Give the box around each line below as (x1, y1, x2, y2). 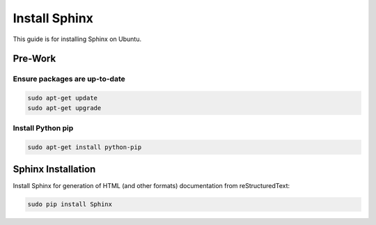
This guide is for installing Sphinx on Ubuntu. (13, 35, 142, 43)
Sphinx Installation (13, 164, 96, 176)
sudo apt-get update (27, 94, 97, 102)
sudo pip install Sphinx (27, 201, 113, 208)
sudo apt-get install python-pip (27, 143, 142, 151)
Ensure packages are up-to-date (13, 74, 125, 84)
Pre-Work (13, 53, 56, 65)
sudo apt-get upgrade (27, 104, 102, 111)
